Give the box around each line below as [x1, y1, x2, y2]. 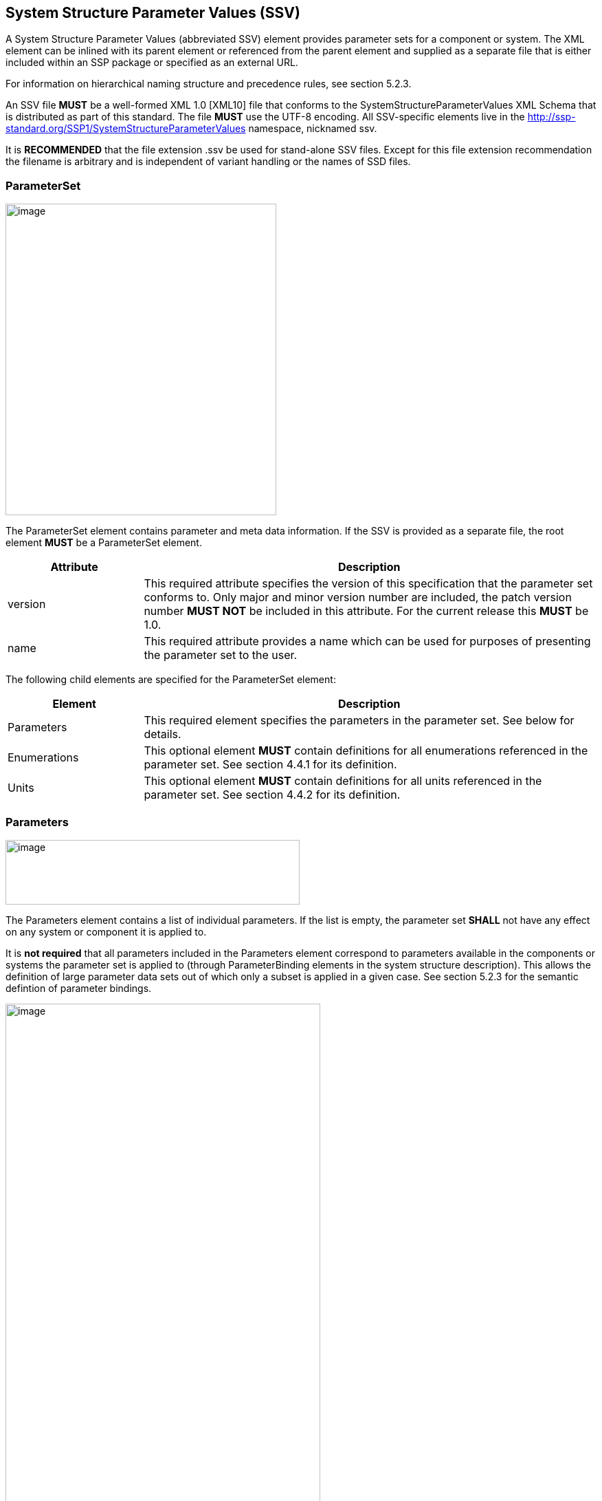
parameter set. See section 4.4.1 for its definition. [144, 757, 397, 772]
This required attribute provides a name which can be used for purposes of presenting [144, 634, 591, 649]
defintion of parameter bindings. [5, 982, 152, 994]
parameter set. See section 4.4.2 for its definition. [144, 788, 401, 802]
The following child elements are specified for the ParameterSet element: [5, 673, 336, 686]
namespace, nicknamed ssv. [248, 122, 377, 135]
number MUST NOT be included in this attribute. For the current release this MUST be [144, 604, 589, 618]
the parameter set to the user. [144, 648, 298, 662]
